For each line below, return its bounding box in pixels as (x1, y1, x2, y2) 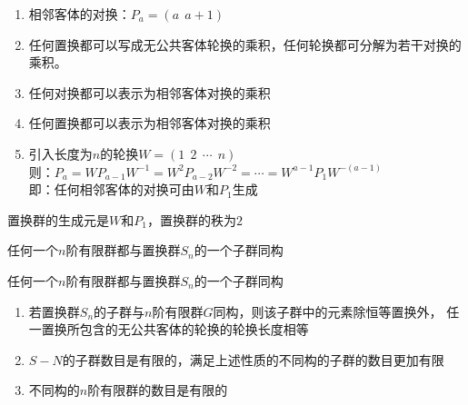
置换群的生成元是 (7, 210, 109, 229)
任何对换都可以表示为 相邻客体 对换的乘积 (28, 83, 271, 102)
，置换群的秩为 (146, 210, 236, 229)
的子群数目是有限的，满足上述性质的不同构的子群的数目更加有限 (62, 350, 444, 369)
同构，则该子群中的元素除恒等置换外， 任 (213, 301, 460, 321)
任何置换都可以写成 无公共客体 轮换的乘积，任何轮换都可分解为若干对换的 (28, 35, 462, 54)
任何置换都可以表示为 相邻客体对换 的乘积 (28, 114, 271, 133)
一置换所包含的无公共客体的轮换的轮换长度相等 (28, 320, 309, 339)
